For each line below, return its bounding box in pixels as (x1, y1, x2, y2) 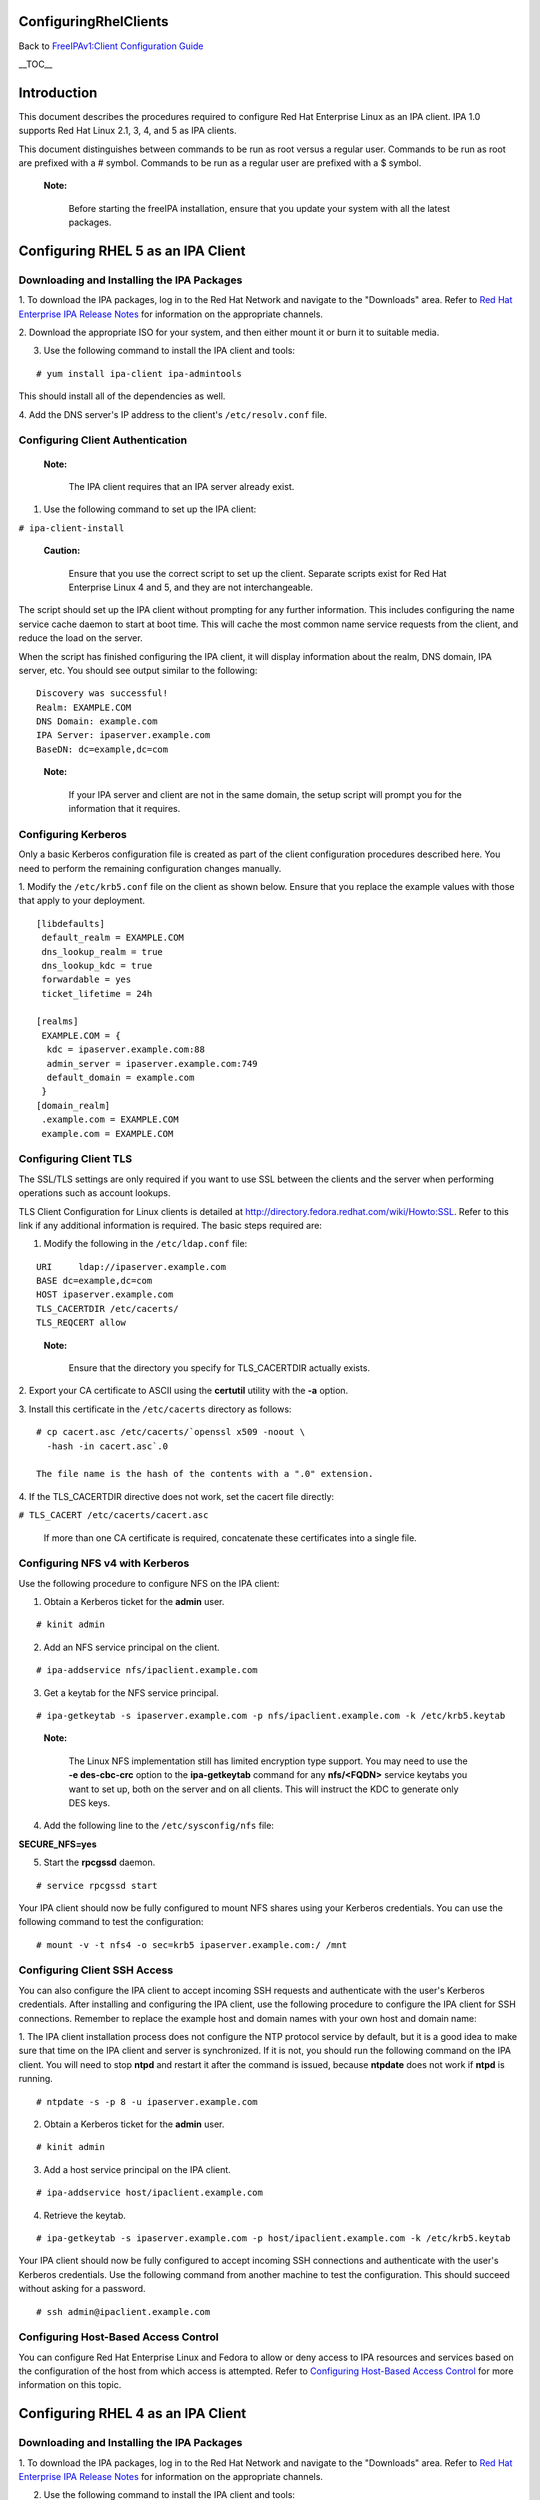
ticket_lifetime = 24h (41, 988, 153, 999)
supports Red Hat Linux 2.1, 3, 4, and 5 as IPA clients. (18, 125, 237, 137)
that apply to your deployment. (18, 895, 145, 907)
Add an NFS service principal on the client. (43, 1641, 220, 1653)
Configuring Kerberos (18, 827, 127, 841)
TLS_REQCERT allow (36, 1317, 127, 1329)
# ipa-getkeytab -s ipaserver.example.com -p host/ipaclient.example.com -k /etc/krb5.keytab (36, 2232, 511, 2244)
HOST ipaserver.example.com (36, 1289, 174, 1300)
